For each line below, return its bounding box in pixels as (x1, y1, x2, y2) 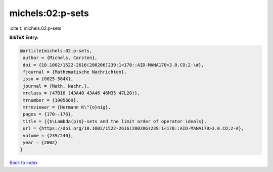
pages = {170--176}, (23, 111, 74, 117)
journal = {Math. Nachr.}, (23, 83, 89, 89)
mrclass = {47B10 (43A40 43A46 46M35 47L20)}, (23, 90, 140, 96)
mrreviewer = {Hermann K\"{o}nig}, (23, 104, 111, 110)
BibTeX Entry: (9, 34, 39, 40)
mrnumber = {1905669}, (23, 97, 79, 103)
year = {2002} (23, 140, 58, 145)
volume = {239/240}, (23, 133, 74, 138)
